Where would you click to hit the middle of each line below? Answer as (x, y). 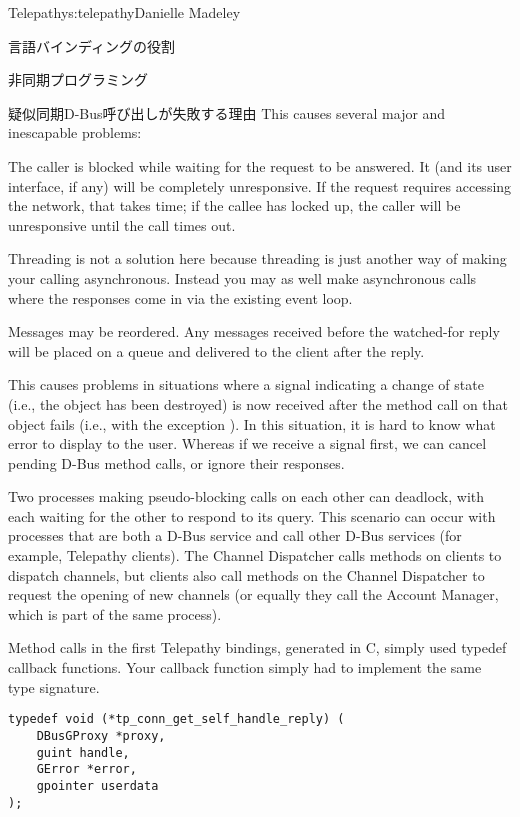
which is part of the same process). (115, 613)
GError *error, (86, 769)
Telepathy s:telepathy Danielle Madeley (124, 12)
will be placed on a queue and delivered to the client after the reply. (216, 350)
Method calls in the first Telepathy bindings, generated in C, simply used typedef (257, 647)
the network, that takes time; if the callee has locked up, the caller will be (234, 205)
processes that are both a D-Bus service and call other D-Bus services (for (235, 535)
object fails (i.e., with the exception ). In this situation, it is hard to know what (252, 423)
